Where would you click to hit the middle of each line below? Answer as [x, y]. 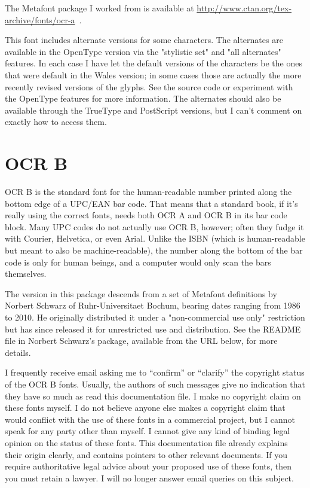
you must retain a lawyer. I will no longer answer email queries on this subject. [149, 478]
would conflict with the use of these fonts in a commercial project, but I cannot [150, 419]
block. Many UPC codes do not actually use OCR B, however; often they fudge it [154, 226]
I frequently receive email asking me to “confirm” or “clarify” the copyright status [155, 372]
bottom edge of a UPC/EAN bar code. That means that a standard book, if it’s [151, 203]
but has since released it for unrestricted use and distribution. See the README [153, 329]
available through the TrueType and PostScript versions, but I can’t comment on [154, 110]
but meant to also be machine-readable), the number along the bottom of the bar [154, 250]
